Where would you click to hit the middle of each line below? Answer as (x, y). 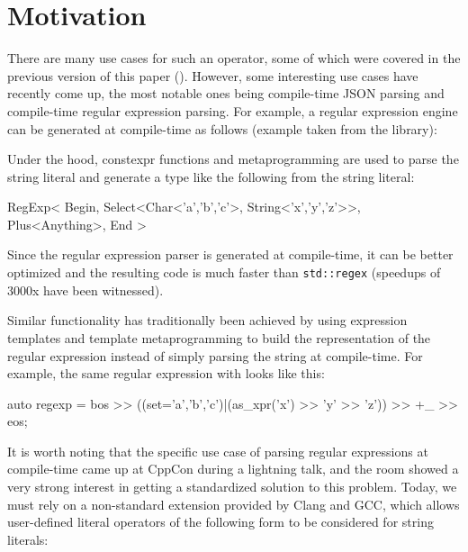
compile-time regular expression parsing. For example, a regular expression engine (233, 110)
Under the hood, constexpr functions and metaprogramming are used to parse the (233, 159)
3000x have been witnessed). (85, 290)
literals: (28, 539)
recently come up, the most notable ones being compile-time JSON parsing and (226, 93)
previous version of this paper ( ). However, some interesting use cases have (213, 75)
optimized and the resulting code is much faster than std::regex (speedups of (224, 272)
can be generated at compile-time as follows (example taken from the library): (222, 128)
